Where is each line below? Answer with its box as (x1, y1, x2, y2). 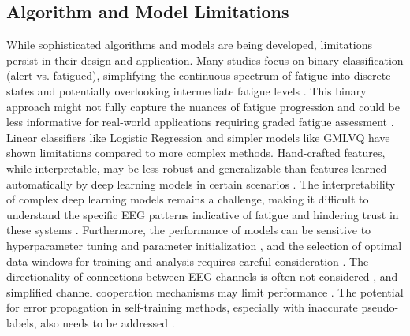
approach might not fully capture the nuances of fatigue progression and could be (6, 98, 400, 114)
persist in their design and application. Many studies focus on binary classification (6, 51, 404, 68)
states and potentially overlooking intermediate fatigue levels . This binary (6, 82, 367, 99)
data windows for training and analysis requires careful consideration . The (6, 252, 369, 269)
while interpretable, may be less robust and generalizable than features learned (6, 159, 387, 176)
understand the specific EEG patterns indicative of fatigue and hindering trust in (6, 206, 399, 222)
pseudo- (361, 299, 399, 315)
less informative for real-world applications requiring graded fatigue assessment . (6, 114, 394, 130)
